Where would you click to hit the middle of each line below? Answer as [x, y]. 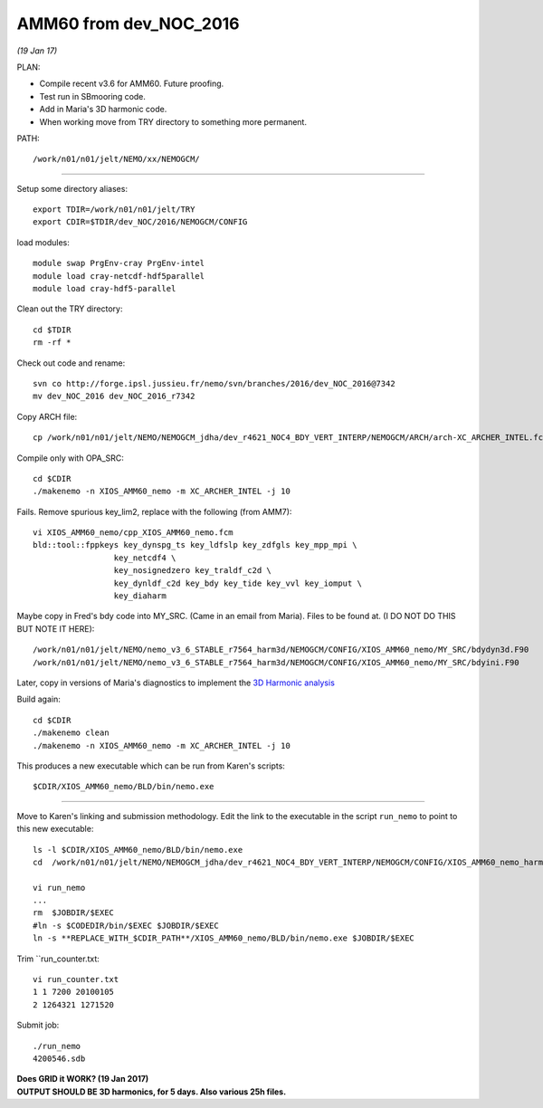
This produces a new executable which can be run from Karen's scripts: [151, 766]
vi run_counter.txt [76, 979]
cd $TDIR [52, 330]
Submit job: [38, 1025]
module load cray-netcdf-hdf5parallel [119, 276]
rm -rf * [52, 343]
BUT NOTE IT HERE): [56, 628]
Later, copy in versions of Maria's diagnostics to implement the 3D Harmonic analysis [176, 683]
